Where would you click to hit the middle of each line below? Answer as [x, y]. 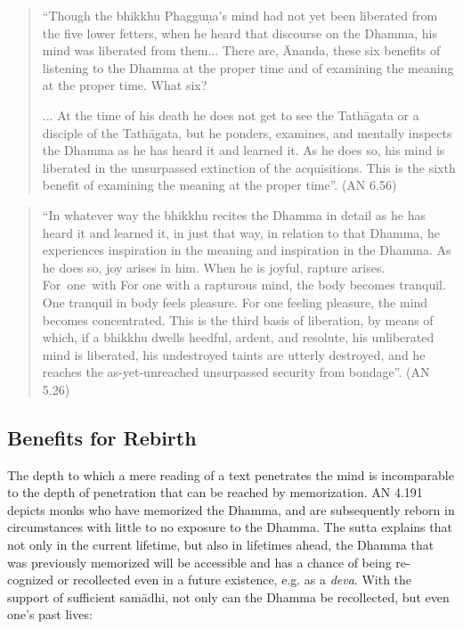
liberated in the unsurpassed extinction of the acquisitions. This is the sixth [249, 167]
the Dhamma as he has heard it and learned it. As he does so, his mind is [244, 150]
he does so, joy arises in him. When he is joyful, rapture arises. [214, 267]
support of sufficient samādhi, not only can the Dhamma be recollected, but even [228, 596]
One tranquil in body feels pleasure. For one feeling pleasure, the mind [235, 302]
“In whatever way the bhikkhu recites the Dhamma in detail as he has [234, 214]
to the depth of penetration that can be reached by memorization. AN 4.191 [215, 492]
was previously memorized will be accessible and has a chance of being [199, 562]
